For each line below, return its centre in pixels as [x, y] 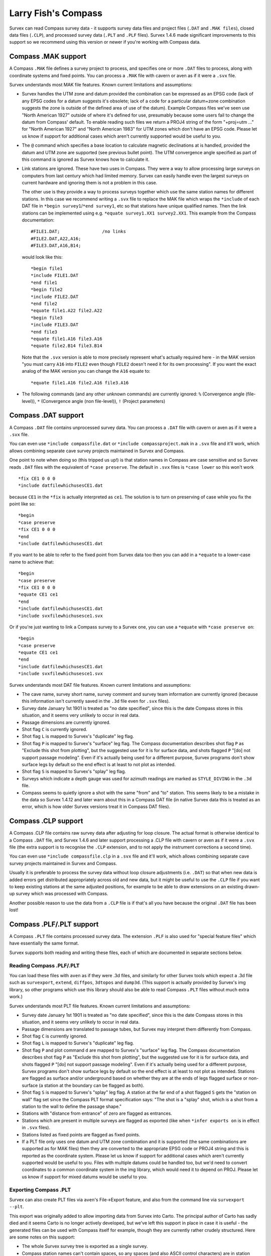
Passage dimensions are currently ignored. [66, 722]
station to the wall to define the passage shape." [72, 1106]
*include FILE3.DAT [55, 325]
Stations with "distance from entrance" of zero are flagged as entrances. [97, 1113]
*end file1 [44, 282]
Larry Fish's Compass [56, 13]
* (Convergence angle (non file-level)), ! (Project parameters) [101, 401]
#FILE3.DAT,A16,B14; [56, 246]
